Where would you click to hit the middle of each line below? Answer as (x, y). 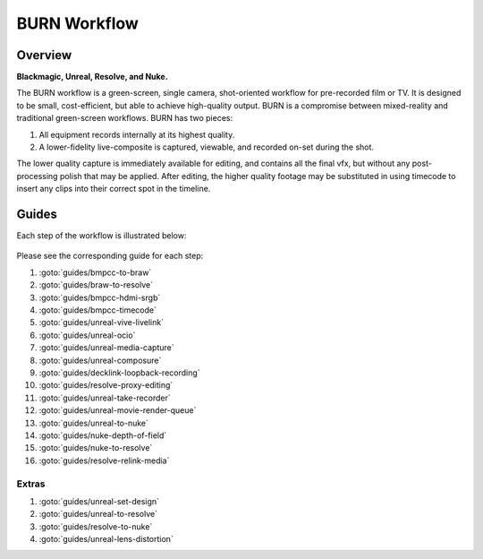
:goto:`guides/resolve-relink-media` (104, 460)
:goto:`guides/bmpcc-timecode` (97, 310)
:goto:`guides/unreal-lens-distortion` (106, 539)
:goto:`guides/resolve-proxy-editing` (106, 385)
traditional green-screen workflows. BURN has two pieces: (124, 118)
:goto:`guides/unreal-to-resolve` (98, 514)
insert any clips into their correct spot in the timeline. (114, 189)
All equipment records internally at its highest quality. (137, 134)
